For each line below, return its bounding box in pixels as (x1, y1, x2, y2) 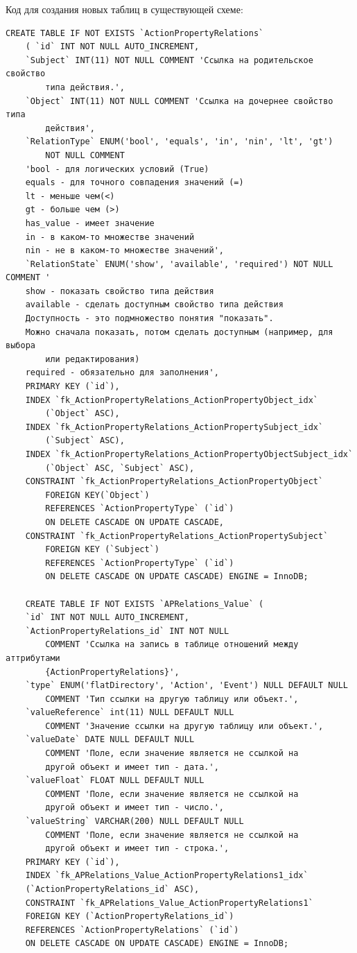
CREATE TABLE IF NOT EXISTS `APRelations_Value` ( (25, 599, 264, 609)
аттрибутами (6, 653, 60, 663)
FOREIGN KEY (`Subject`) (45, 544, 159, 555)
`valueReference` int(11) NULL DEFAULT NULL (25, 707, 234, 718)
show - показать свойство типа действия (25, 286, 214, 296)
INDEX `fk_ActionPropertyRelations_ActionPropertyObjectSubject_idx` (25, 449, 354, 459)
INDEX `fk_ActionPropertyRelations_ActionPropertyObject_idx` (25, 395, 319, 405)
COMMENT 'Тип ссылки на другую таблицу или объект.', (45, 694, 299, 704)
